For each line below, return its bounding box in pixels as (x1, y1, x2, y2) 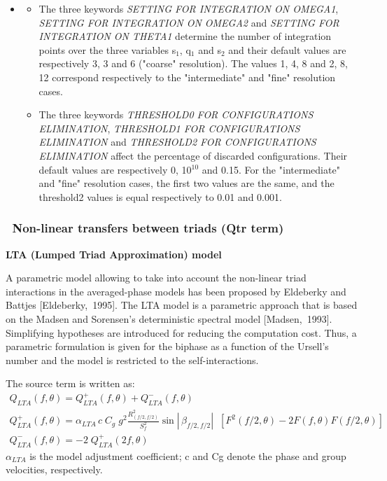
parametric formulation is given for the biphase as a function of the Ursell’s (6, 339, 329, 354)
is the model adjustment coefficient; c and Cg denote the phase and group (29, 448, 346, 463)
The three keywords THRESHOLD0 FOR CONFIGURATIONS (38, 107, 314, 122)
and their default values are (228, 42, 346, 57)
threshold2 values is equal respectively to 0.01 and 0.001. (38, 189, 282, 204)
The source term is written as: (6, 376, 135, 391)
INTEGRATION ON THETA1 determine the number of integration (38, 29, 332, 43)
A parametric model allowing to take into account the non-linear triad (6, 270, 307, 285)
